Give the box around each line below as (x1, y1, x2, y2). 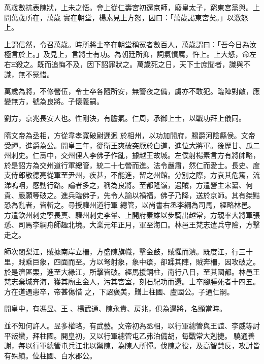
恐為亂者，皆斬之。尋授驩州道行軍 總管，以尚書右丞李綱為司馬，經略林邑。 (4, 200, 255, 210)
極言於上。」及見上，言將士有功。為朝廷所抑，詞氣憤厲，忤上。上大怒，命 (4, 49, 249, 59)
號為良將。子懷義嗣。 (32, 95, 104, 106)
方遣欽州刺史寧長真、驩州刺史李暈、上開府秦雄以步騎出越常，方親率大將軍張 (4, 209, 260, 220)
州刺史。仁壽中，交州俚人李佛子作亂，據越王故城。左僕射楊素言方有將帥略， (4, 150, 260, 160)
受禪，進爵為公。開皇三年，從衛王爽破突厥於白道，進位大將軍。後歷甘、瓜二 (4, 140, 260, 150)
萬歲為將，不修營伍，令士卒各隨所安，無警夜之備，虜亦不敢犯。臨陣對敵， (4, 86, 253, 96)
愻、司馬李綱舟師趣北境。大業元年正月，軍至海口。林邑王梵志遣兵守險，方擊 (4, 219, 260, 230)
